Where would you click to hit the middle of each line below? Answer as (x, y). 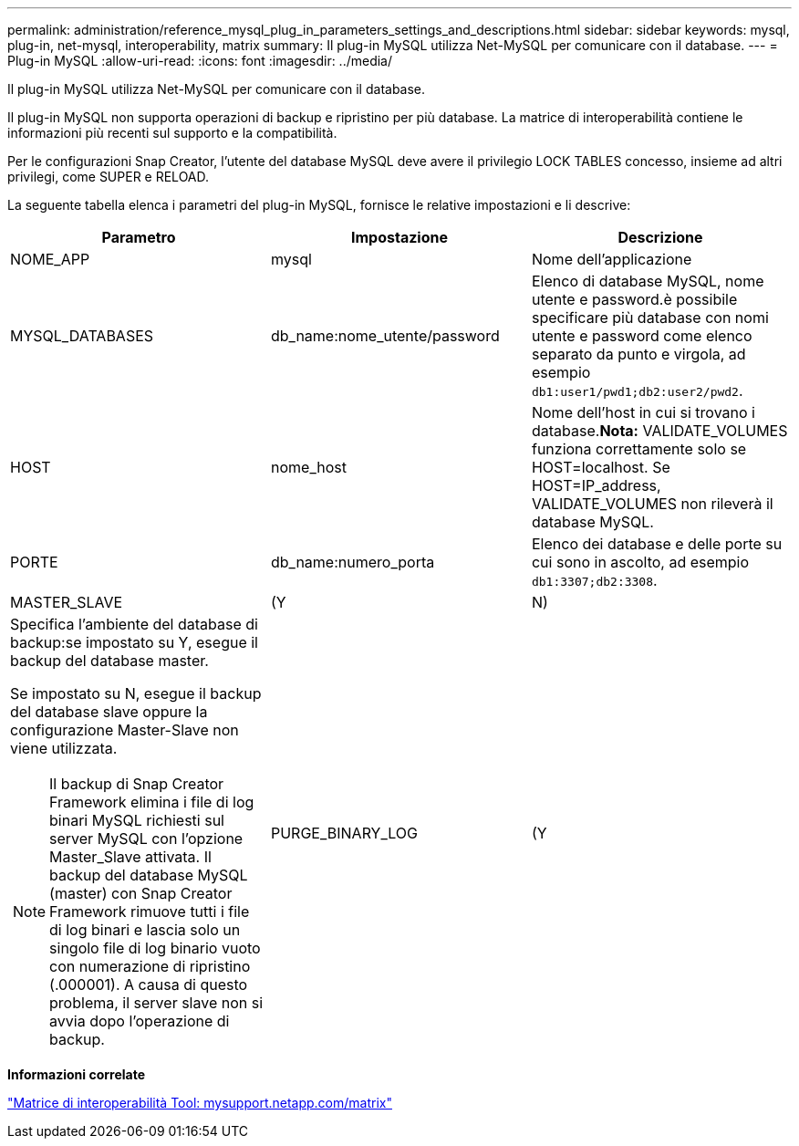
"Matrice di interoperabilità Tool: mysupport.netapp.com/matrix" (200, 1103)
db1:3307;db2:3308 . (594, 580)
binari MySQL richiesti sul (137, 820)
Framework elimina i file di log (152, 802)
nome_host (308, 467)
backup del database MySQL (149, 875)
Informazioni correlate (77, 1074)
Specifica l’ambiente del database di (134, 624)
